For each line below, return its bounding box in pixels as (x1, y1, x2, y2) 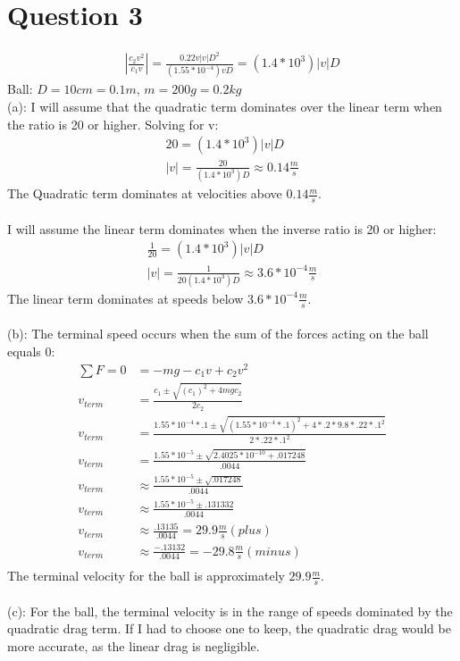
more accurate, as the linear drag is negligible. (7, 637, 260, 656)
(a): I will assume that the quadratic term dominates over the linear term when (7, 97, 442, 115)
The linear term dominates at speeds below (7, 289, 244, 307)
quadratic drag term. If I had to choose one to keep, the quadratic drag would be (7, 619, 451, 638)
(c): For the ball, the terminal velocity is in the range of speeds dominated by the (7, 601, 453, 620)
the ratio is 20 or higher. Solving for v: (7, 114, 219, 133)
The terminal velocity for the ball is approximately (7, 566, 285, 585)
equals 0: (7, 341, 55, 360)
